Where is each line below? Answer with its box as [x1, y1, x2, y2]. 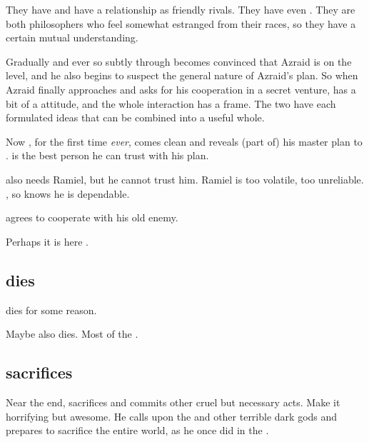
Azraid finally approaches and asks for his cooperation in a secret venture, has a [6, 81, 356, 96]
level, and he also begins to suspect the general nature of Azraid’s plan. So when [6, 68, 358, 83]
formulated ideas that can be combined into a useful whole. [6, 110, 265, 125]
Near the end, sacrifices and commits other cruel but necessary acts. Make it [6, 394, 340, 409]
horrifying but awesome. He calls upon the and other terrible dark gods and [6, 408, 338, 423]
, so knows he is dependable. [6, 186, 130, 201]
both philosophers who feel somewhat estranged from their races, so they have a [6, 16, 356, 31]
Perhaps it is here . [6, 233, 89, 248]
